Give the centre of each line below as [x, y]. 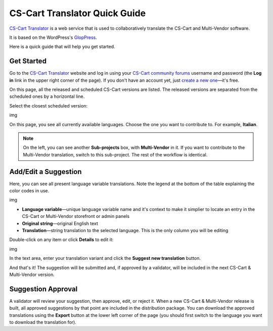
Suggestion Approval [43, 289]
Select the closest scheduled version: [49, 105]
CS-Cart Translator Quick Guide [78, 13]
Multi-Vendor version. [32, 274]
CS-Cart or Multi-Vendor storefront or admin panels [76, 216]
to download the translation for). [43, 322]
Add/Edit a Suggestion [45, 172]
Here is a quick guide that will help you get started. [62, 47]
